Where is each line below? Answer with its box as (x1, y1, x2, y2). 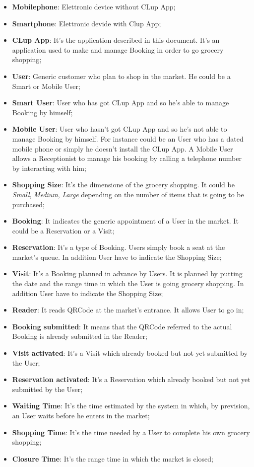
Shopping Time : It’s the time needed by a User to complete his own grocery (12, 427, 250, 437)
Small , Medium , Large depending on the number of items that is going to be (12, 189, 244, 199)
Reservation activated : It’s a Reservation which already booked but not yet (12, 374, 251, 385)
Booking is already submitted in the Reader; (12, 331, 147, 341)
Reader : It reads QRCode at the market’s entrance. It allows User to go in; (12, 305, 244, 315)
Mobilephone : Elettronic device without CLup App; (12, 1, 176, 11)
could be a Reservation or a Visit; (12, 225, 115, 235)
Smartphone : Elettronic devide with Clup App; (12, 18, 161, 28)
